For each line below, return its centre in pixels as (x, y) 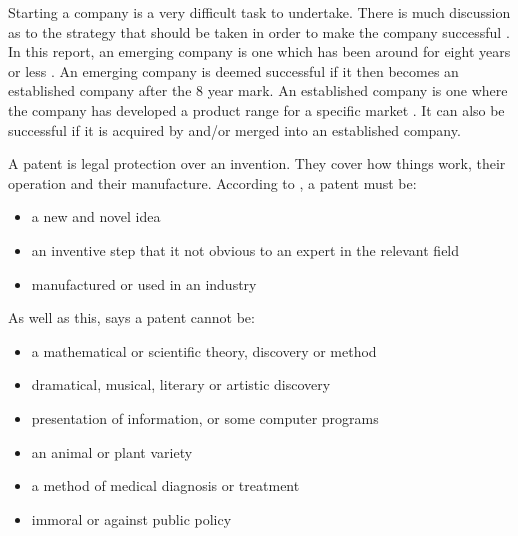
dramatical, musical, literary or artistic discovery (181, 384)
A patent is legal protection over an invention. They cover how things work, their (257, 163)
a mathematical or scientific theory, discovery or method (204, 350)
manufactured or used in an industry (144, 283)
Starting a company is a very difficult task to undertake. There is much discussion (259, 12)
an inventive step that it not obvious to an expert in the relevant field (245, 249)
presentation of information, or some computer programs (205, 417)
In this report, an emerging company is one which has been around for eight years (259, 51)
